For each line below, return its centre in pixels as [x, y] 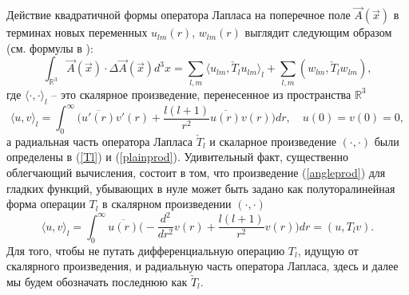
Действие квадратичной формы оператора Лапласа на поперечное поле [179, 15]
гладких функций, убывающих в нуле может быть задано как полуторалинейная [201, 188]
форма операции [46, 204]
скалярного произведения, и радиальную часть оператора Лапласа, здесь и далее [203, 266]
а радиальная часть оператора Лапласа [100, 141]
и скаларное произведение [273, 141]
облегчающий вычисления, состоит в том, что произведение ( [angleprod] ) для [196, 173]
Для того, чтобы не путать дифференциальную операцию [146, 250]
